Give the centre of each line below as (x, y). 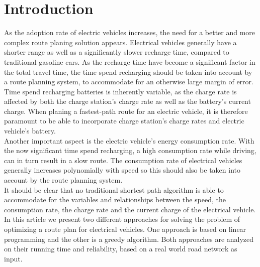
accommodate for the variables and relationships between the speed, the (115, 199)
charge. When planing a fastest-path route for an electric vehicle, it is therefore (126, 111)
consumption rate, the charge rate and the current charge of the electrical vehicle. (130, 209)
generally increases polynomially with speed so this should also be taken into (122, 170)
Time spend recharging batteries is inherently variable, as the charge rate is (120, 91)
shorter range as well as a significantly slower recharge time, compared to (117, 52)
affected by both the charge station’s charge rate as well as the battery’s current (127, 101)
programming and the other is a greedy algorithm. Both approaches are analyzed (129, 239)
